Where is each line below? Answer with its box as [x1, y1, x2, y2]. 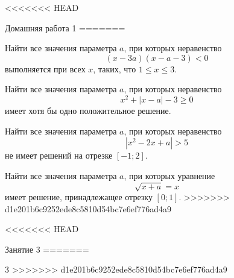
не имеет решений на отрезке [5, 149, 113, 162]
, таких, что [93, 62, 136, 75]
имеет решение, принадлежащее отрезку [5, 190, 153, 203]
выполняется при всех [5, 62, 86, 75]
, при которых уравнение [124, 169, 215, 182]
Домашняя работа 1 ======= [5, 21, 125, 34]
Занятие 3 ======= [5, 242, 89, 255]
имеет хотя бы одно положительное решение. [5, 104, 171, 117]
